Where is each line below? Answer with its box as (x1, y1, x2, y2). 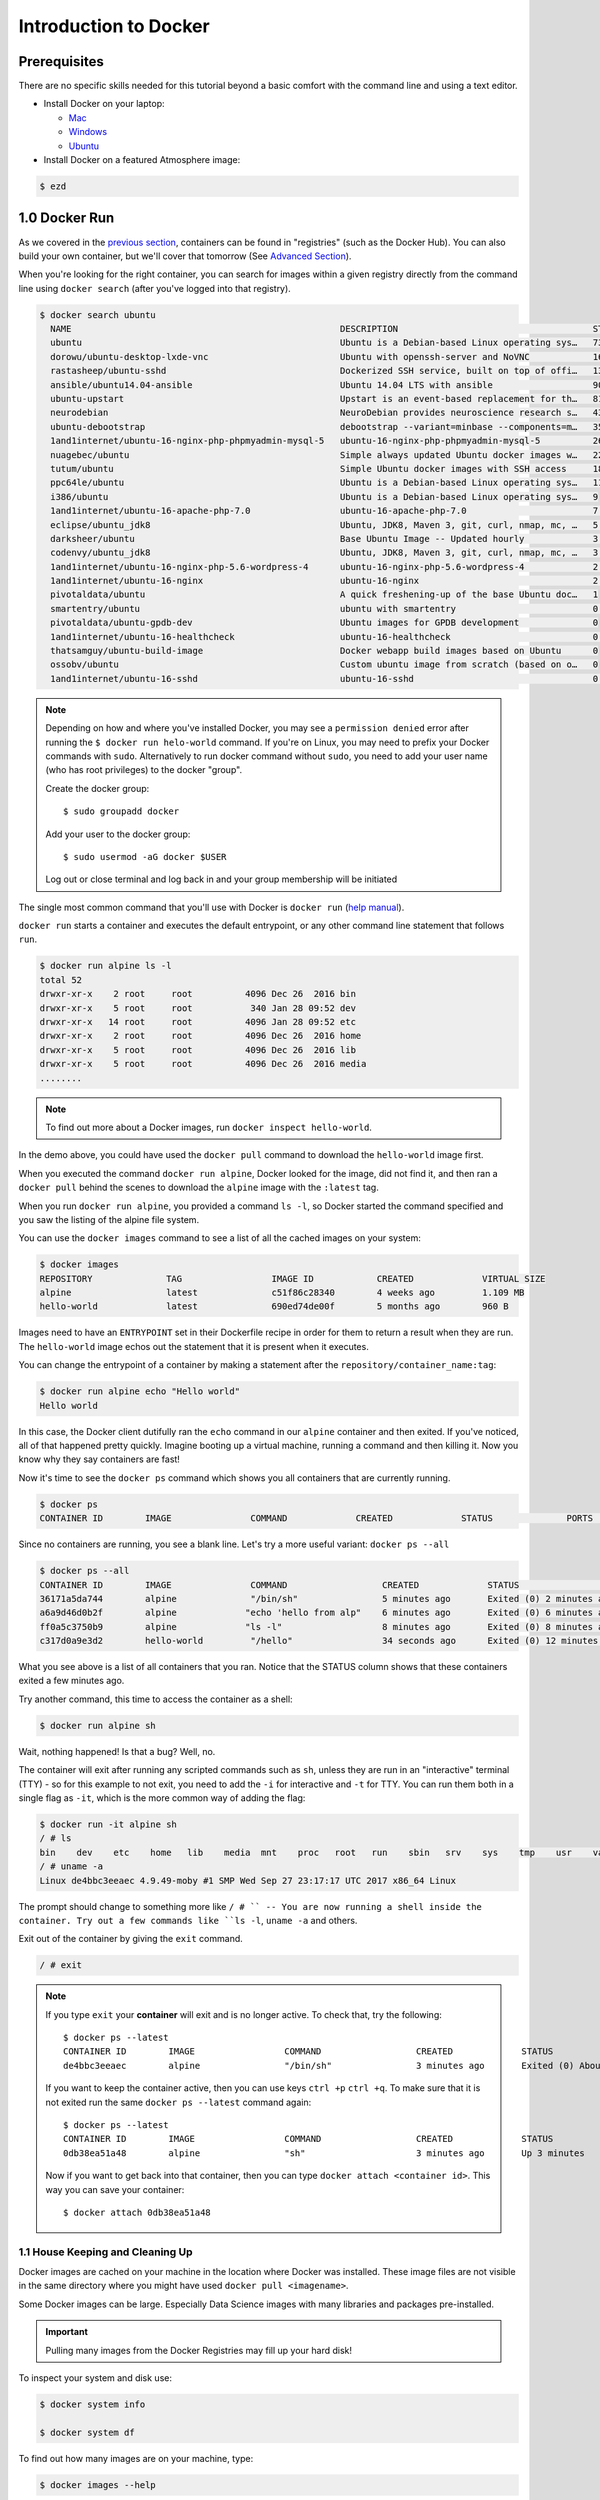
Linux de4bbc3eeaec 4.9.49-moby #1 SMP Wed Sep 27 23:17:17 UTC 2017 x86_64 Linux (39, 1875, 457, 1886)
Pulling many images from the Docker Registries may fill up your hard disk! (45, 2344, 353, 2356)
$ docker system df (39, 2426, 135, 2438)
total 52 (39, 974, 83, 985)
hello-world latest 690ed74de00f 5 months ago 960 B (39, 1301, 509, 1312)
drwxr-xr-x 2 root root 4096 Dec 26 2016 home (39, 1030, 362, 1042)
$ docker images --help (39, 2479, 157, 2490)
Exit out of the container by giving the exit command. (18, 1933, 244, 1945)
